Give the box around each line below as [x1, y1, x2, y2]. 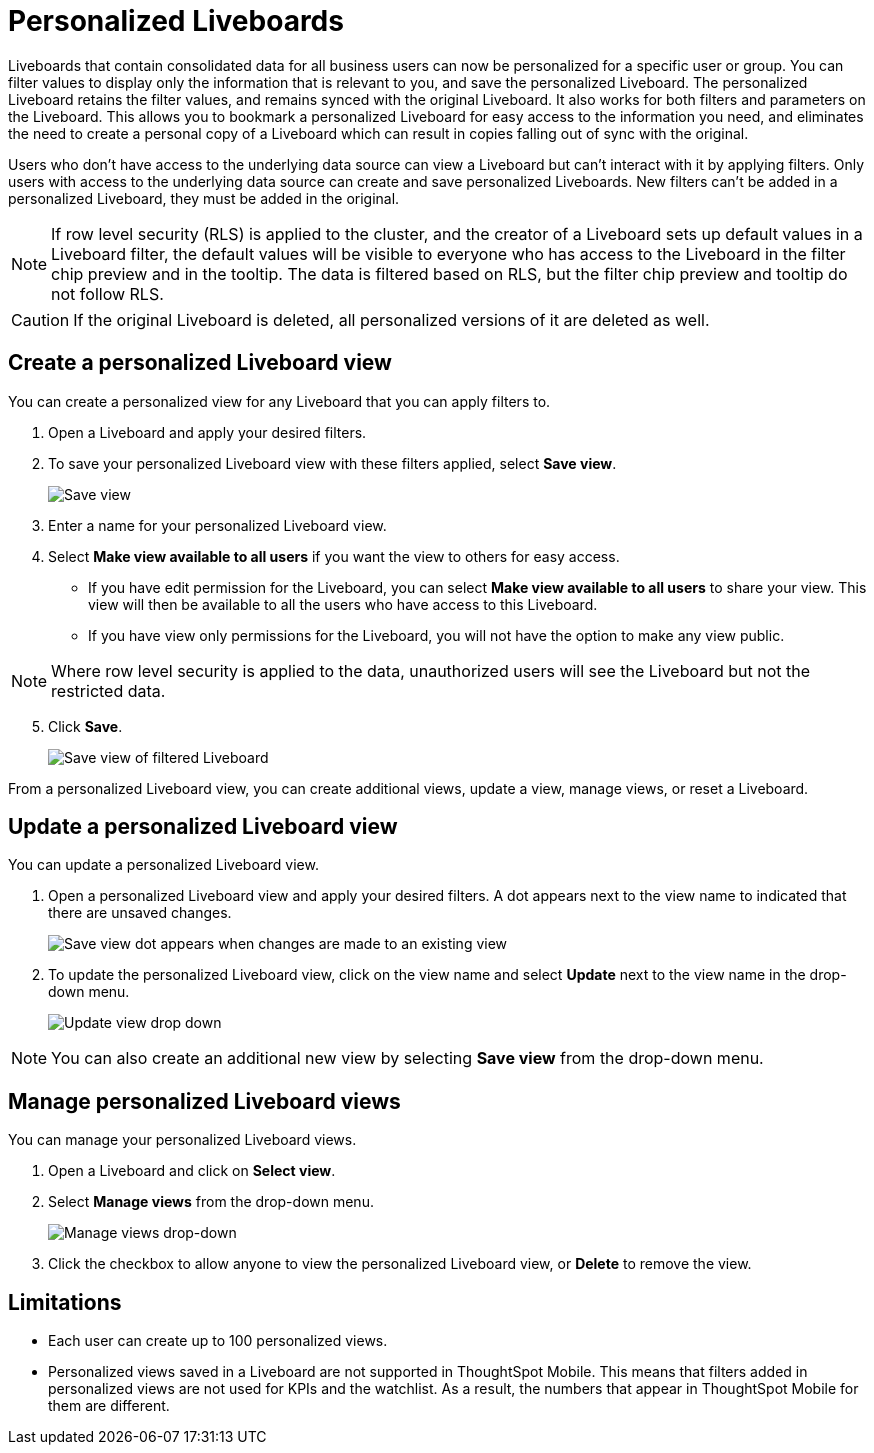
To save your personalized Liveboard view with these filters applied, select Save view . [48, 454, 617, 472]
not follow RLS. [51, 283, 164, 304]
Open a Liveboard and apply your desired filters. [48, 423, 367, 441]
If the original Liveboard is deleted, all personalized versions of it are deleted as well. [73, 309, 710, 330]
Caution [11, 309, 70, 330]
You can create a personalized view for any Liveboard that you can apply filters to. [8, 392, 551, 410]
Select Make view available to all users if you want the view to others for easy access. [48, 547, 620, 565]
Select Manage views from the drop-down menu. [48, 1193, 374, 1211]
